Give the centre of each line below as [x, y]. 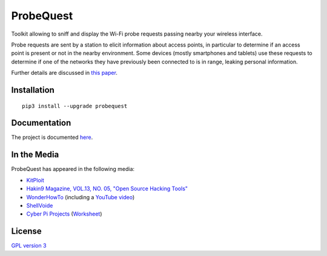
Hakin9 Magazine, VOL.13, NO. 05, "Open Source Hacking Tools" [107, 189]
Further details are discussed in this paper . [64, 73]
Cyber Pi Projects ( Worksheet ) [64, 214]
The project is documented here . [52, 137]
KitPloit [35, 180]
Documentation [41, 123]
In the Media [35, 155]
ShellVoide [40, 205]
